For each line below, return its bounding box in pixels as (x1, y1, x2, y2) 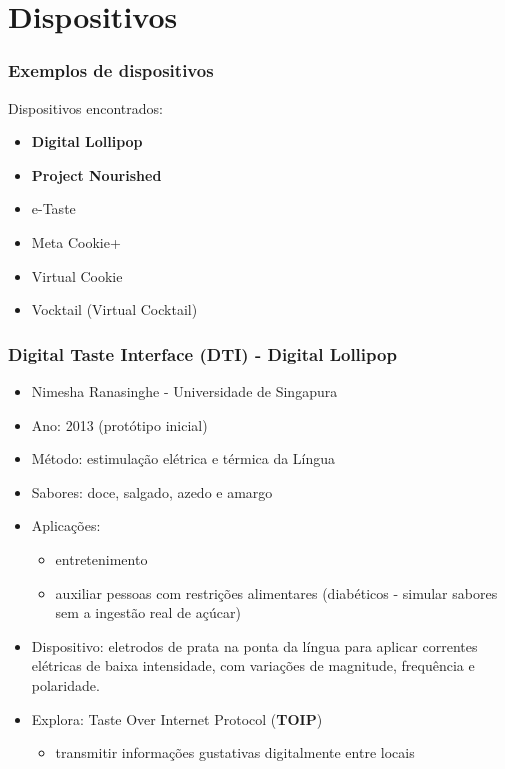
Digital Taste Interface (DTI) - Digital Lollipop (8, 341, 397, 366)
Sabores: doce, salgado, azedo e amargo (31, 481, 273, 502)
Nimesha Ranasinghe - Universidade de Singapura (31, 380, 338, 401)
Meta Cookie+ (31, 231, 121, 252)
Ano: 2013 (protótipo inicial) (31, 414, 208, 435)
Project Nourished (31, 164, 162, 185)
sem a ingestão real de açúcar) (55, 602, 241, 623)
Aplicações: (31, 515, 101, 536)
